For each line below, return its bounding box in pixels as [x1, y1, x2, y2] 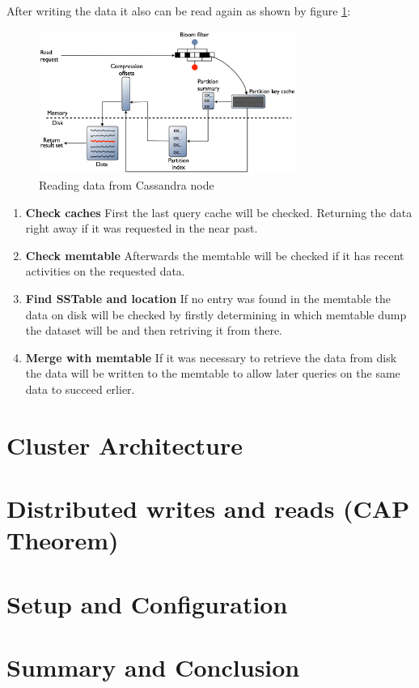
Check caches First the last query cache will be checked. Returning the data [25, 203, 413, 220]
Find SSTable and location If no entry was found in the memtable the [25, 290, 391, 307]
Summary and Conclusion [6, 651, 300, 684]
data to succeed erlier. [25, 381, 135, 398]
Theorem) [6, 523, 119, 557]
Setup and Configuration [6, 587, 288, 620]
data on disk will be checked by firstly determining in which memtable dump [25, 306, 407, 323]
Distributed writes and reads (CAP [6, 492, 410, 525]
